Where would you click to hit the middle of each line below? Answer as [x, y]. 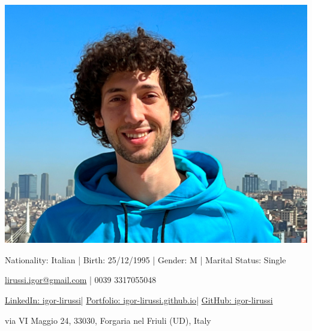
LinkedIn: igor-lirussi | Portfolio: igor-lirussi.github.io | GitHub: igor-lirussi [139, 300]
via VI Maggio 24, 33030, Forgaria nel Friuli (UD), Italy [108, 320]
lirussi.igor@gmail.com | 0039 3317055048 [81, 280]
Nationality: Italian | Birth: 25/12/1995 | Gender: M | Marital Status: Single [145, 259]
